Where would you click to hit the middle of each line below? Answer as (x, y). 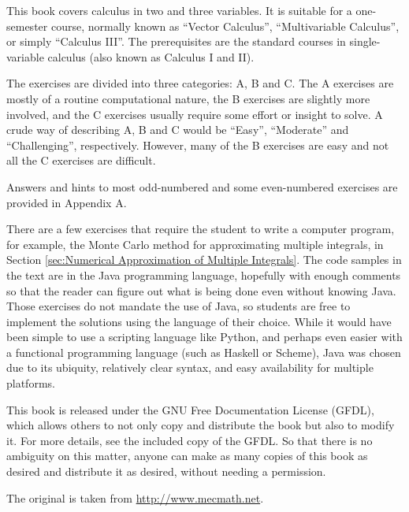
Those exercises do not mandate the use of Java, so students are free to (178, 306)
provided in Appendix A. (67, 202)
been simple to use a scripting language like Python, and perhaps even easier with (204, 337)
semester (27, 26)
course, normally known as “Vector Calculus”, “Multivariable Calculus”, (225, 26)
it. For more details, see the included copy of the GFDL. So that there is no (190, 440)
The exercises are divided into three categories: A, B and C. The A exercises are (200, 83)
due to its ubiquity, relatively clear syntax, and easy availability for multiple (190, 367)
